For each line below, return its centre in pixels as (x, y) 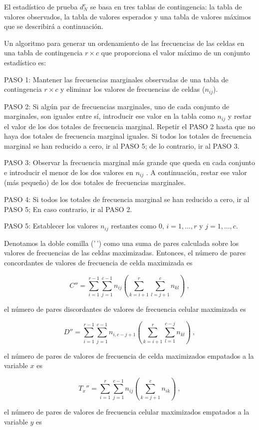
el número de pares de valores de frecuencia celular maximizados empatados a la (127, 412)
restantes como (134, 226)
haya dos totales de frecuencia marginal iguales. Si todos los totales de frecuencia (128, 136)
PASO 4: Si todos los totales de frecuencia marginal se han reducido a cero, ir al (127, 199)
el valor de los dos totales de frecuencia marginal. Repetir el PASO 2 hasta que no (130, 126)
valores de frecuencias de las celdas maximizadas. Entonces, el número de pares (125, 253)
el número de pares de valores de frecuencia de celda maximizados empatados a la (129, 355)
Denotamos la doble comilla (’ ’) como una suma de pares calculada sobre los (122, 243)
